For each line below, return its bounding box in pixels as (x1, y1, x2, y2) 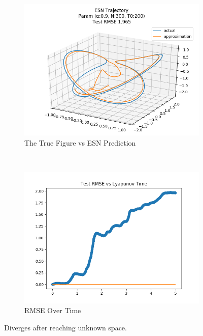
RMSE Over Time (24, 305, 81, 316)
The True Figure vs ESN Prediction (24, 137, 136, 148)
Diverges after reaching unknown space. (4, 322, 127, 332)
